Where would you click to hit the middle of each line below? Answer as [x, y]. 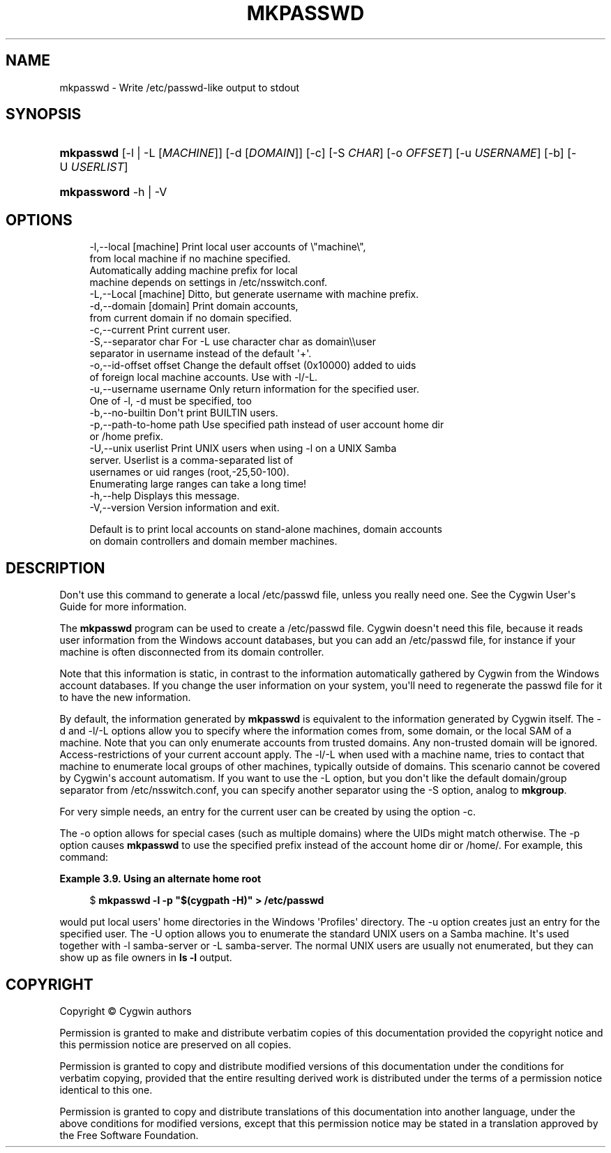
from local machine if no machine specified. [190, 259]
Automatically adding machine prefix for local [194, 271]
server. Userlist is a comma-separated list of [191, 460]
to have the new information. [125, 698]
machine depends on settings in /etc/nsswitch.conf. [209, 282]
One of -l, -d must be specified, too [171, 401]
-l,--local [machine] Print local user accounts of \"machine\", [228, 247]
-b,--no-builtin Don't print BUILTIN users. [184, 413]
